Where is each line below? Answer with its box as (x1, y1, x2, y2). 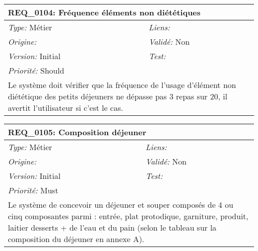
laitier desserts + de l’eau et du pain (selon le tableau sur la (8, 222, 217, 233)
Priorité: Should (8, 65, 64, 76)
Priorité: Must (8, 184, 59, 196)
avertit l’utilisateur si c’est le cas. (8, 102, 123, 113)
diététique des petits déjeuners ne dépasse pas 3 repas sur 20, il (8, 90, 228, 102)
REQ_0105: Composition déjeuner (8, 126, 146, 138)
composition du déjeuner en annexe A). (8, 233, 144, 245)
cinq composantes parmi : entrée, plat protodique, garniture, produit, (8, 210, 249, 222)
